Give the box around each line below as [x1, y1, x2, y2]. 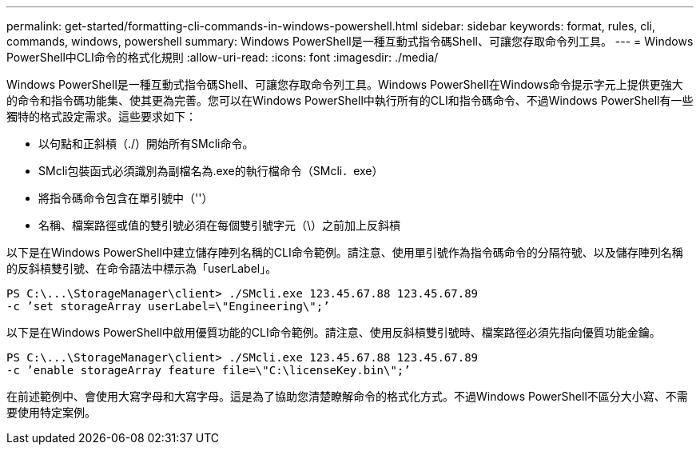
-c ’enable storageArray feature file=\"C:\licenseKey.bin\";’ [6, 364, 411, 377]
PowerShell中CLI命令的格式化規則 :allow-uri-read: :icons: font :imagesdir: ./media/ [6, 50, 439, 64]
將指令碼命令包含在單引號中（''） [38, 191, 213, 205]
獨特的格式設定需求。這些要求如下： [6, 110, 197, 123]
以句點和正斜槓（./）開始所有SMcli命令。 [38, 137, 254, 150]
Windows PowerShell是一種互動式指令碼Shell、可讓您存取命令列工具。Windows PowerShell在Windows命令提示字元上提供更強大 [6, 78, 683, 91]
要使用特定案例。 [6, 405, 96, 419]
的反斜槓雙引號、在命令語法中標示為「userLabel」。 [6, 261, 277, 275]
